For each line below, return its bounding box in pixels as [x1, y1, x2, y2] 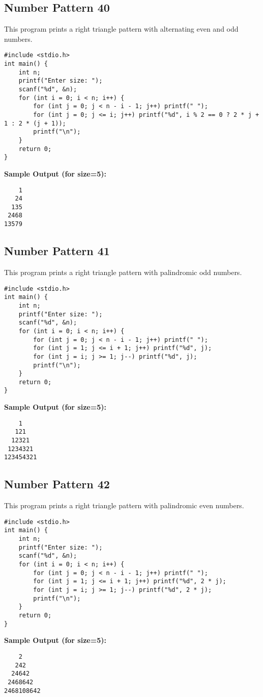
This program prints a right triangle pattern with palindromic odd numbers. [4, 267, 242, 277]
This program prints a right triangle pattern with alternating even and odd [4, 23, 239, 34]
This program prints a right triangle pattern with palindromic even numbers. [4, 500, 244, 511]
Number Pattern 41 [4, 243, 110, 259]
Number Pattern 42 [4, 476, 110, 492]
